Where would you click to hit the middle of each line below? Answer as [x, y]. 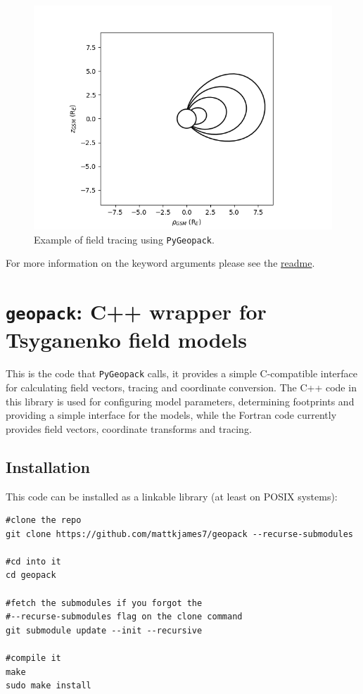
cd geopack [31, 575]
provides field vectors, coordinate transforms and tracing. [129, 428]
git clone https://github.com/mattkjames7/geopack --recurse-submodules [179, 534]
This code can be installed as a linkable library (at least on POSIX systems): [172, 496]
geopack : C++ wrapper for [136, 311]
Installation [48, 466]
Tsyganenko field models [126, 340]
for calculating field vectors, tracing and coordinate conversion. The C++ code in [181, 387]
